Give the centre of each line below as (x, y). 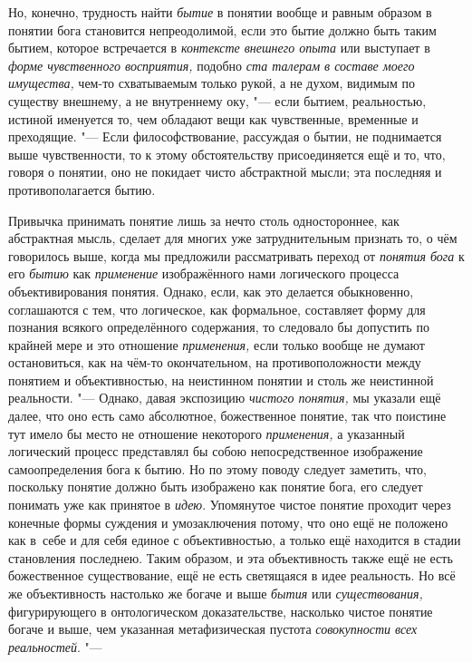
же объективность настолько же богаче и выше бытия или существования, (216, 593)
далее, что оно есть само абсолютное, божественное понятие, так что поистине (227, 416)
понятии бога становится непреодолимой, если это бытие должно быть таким (222, 29)
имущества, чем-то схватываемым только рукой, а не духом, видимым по (212, 83)
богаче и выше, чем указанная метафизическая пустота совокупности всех (213, 629)
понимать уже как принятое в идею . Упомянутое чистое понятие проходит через (230, 505)
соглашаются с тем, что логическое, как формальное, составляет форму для (217, 309)
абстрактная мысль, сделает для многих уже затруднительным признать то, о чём (233, 238)
